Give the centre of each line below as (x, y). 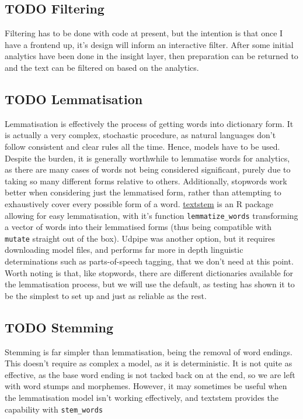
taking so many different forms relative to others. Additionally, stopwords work (146, 181)
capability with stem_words (54, 409)
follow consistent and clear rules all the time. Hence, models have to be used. (142, 146)
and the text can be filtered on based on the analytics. (102, 67)
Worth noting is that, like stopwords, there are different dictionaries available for (149, 272)
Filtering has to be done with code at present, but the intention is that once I (144, 33)
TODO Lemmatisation (74, 99)
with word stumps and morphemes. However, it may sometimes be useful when (146, 386)
